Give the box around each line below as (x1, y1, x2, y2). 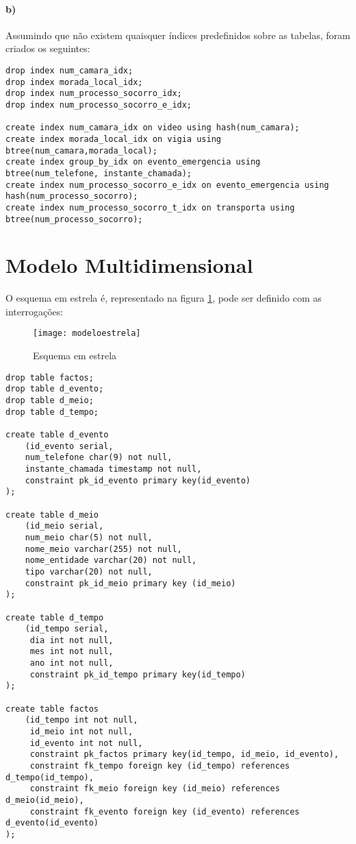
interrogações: (5, 304, 64, 318)
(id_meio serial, (25, 521, 104, 531)
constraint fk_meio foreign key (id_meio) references (29, 784, 280, 794)
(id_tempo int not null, (25, 715, 138, 725)
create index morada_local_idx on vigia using (5, 134, 221, 144)
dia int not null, (29, 635, 114, 645)
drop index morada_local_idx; (5, 77, 143, 87)
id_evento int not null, (29, 738, 143, 748)
